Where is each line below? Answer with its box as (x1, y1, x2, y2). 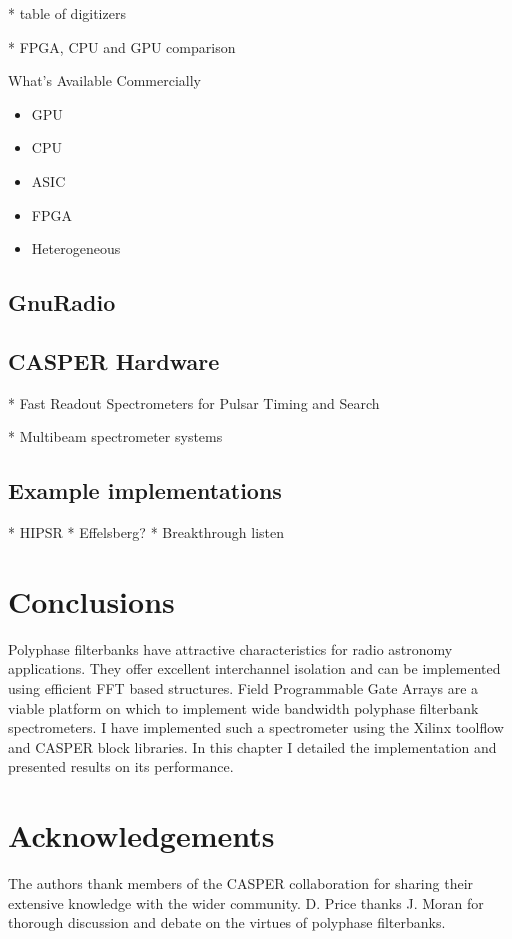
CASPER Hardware (8, 345, 220, 376)
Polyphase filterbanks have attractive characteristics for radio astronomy (8, 638, 453, 659)
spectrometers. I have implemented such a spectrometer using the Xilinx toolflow (8, 717, 504, 738)
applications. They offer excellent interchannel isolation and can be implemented (8, 658, 501, 679)
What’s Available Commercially (8, 70, 202, 91)
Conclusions (8, 580, 175, 621)
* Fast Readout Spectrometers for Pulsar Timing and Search (8, 392, 380, 413)
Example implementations (8, 475, 282, 506)
